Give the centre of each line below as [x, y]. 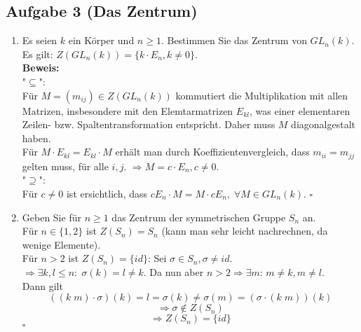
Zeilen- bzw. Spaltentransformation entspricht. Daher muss [149, 124]
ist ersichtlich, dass [107, 193]
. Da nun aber [173, 271]
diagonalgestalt [323, 124]
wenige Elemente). [61, 244]
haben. [36, 138]
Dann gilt [42, 285]
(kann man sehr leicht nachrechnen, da [245, 231]
